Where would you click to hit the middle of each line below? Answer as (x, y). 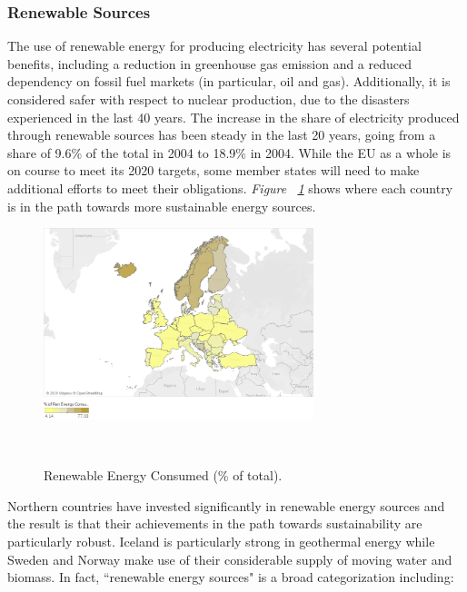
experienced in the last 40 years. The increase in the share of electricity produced (233, 117)
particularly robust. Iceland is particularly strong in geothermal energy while (221, 542)
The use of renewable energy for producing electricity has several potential (214, 46)
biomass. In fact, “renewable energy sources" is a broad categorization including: (231, 577)
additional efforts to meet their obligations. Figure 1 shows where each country (230, 187)
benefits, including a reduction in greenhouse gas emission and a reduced (210, 63)
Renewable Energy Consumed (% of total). (163, 475)
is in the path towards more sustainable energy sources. (162, 206)
